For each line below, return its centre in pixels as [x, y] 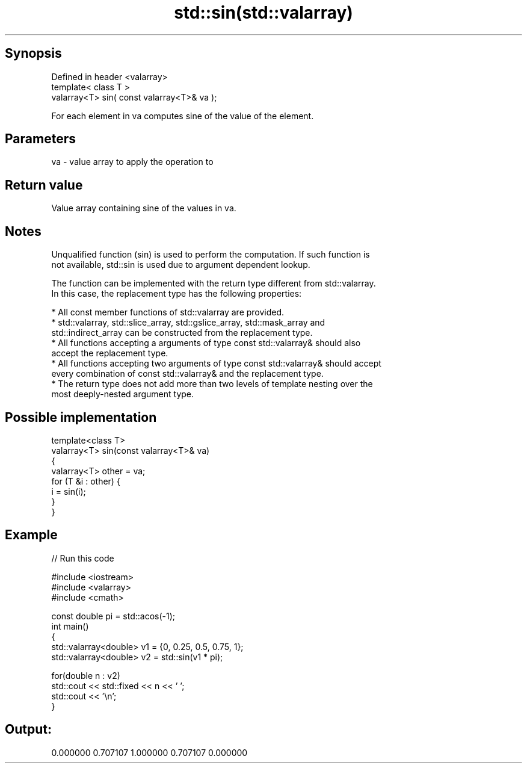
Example [31, 535]
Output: [28, 729]
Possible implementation [81, 417]
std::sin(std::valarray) [263, 13]
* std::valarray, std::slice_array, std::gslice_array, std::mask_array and [188, 323]
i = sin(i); [69, 491]
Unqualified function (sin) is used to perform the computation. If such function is [211, 255]
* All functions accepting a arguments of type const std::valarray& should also [206, 343]
